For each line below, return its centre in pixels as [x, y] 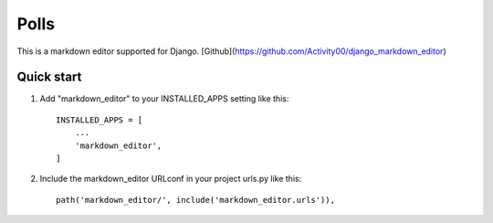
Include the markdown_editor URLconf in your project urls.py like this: [171, 179]
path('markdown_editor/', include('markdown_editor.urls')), [195, 200]
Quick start [49, 77]
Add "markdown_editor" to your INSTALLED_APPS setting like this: [164, 99]
